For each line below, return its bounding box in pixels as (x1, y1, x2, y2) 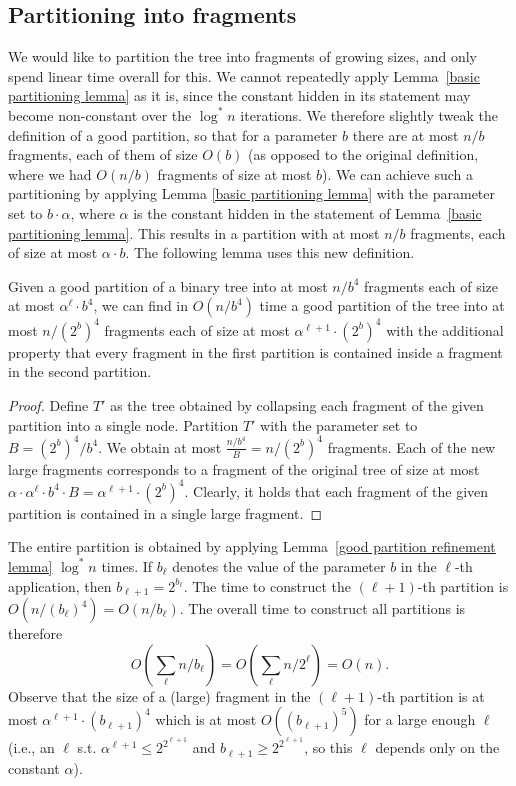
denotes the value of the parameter (172, 555, 386, 576)
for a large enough (364, 709, 476, 730)
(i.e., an (8, 737, 55, 758)
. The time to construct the (183, 575, 351, 596)
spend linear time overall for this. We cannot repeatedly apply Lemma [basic (8, 65, 480, 86)
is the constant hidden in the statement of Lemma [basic (133, 202, 482, 223)
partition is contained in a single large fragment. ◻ (8, 502, 323, 523)
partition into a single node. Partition (8, 414, 239, 435)
